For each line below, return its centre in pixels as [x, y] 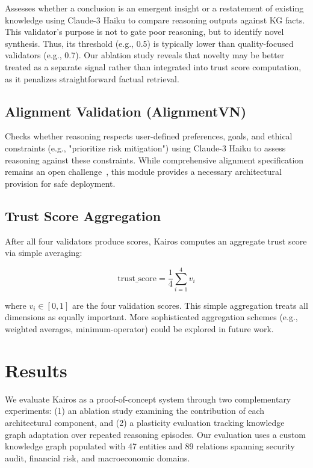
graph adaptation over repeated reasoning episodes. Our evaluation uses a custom [155, 434]
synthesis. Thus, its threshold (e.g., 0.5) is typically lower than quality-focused [149, 43]
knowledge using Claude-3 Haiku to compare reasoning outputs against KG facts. [155, 20]
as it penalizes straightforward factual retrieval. [92, 78]
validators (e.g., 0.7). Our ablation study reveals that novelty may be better [145, 55]
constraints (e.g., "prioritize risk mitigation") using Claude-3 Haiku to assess [145, 147]
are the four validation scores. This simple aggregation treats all [190, 305]
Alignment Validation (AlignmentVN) [126, 111]
